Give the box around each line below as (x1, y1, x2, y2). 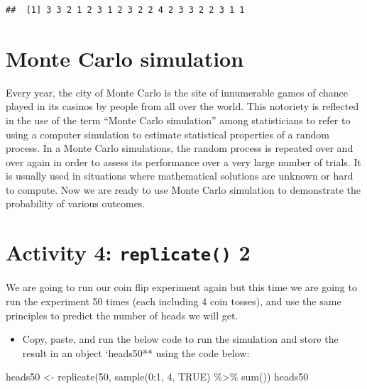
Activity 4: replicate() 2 (6, 238, 251, 267)
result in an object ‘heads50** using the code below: (22, 345, 250, 360)
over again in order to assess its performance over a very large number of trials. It (6, 154, 361, 169)
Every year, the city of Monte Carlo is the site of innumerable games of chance (6, 84, 348, 99)
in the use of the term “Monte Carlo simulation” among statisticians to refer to (6, 112, 351, 127)
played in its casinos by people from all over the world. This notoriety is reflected (6, 99, 359, 114)
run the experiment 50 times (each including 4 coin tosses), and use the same (6, 293, 341, 308)
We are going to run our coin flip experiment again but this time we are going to (6, 280, 357, 295)
